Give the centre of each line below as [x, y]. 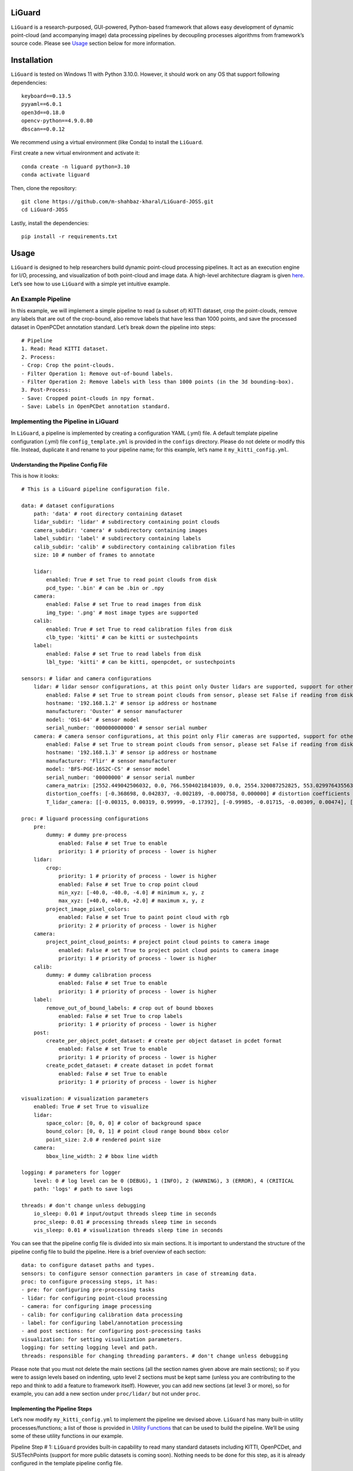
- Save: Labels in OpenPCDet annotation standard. [96, 407]
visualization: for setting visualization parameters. [102, 1339]
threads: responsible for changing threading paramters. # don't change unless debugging [155, 1356]
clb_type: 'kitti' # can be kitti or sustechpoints [122, 637]
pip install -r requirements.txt [69, 237]
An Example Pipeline [41, 299]
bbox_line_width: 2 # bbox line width [102, 1156]
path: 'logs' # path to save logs [83, 1189]
